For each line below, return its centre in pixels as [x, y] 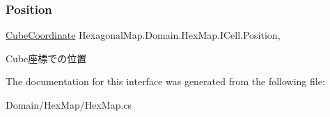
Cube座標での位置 [46, 58]
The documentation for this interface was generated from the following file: [165, 81]
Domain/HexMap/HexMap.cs [69, 105]
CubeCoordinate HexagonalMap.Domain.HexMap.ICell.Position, [143, 35]
